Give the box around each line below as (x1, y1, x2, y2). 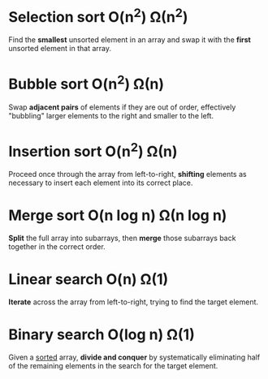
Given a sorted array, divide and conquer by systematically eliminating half (8, 352, 261, 362)
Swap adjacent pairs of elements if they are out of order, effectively (8, 102, 236, 112)
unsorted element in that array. (8, 44, 112, 54)
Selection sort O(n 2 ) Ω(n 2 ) (8, 5, 188, 27)
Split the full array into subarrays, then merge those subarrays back (8, 233, 236, 243)
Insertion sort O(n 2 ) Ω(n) (8, 139, 178, 161)
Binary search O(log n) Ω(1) (8, 325, 195, 343)
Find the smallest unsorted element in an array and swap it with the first (8, 35, 252, 45)
